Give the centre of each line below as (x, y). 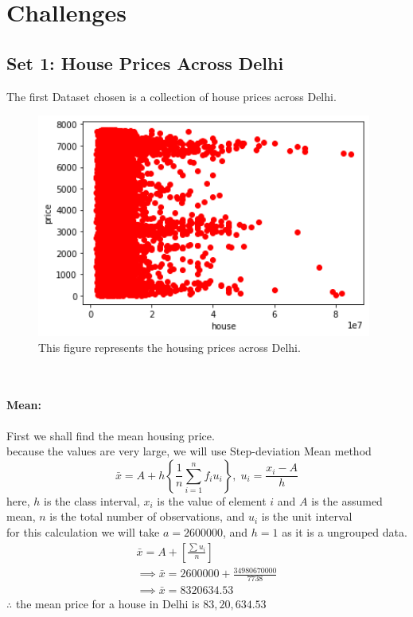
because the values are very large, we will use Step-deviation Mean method (189, 451)
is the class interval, (92, 500)
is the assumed (347, 500)
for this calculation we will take (83, 531)
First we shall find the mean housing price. (111, 435)
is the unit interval (307, 516)
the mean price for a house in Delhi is (107, 603)
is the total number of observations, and (147, 516)
